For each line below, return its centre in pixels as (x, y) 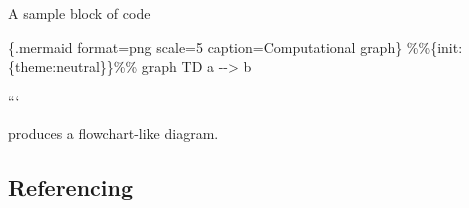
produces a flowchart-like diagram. (113, 133)
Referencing (70, 187)
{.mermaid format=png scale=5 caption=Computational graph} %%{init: (235, 46)
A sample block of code (79, 13)
